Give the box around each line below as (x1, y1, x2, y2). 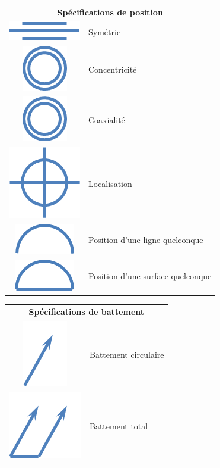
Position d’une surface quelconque (88, 270, 212, 282)
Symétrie (88, 26, 121, 38)
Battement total (90, 420, 148, 432)
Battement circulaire (90, 348, 164, 360)
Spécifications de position (57, 5, 163, 18)
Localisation (88, 177, 132, 190)
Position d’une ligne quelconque (88, 233, 203, 246)
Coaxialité (88, 114, 125, 126)
